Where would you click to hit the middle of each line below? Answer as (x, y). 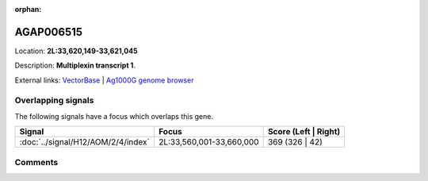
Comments (36, 162)
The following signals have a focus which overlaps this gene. (114, 116)
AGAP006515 (49, 32)
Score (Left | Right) (304, 132)
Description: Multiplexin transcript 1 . (75, 65)
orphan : (28, 9)
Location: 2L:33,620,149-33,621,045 (76, 51)
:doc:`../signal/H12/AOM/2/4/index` (84, 142)
